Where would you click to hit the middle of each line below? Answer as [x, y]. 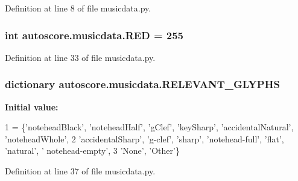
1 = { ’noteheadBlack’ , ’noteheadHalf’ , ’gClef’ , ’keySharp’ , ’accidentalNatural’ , [149, 127]
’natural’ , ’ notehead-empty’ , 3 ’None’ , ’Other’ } [92, 151]
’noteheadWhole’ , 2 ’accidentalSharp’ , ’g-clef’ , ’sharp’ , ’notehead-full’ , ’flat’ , [144, 138]
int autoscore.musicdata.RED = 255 [94, 35]
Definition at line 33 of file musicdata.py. [80, 57]
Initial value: [32, 106]
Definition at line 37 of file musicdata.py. [80, 171]
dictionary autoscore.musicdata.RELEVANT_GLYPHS [142, 84]
